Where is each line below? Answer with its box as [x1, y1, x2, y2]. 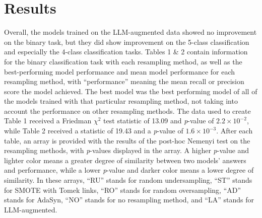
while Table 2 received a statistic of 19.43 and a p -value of [4, 125, 183, 136]
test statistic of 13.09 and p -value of [103, 115, 214, 126]
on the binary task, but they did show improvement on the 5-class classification [4, 36, 249, 47]
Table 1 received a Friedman [4, 115, 92, 126]
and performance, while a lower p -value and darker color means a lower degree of [4, 165, 254, 175]
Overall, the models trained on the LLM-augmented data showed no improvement [4, 27, 257, 37]
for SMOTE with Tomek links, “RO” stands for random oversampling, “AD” [4, 184, 241, 195]
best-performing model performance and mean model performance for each [4, 66, 235, 77]
